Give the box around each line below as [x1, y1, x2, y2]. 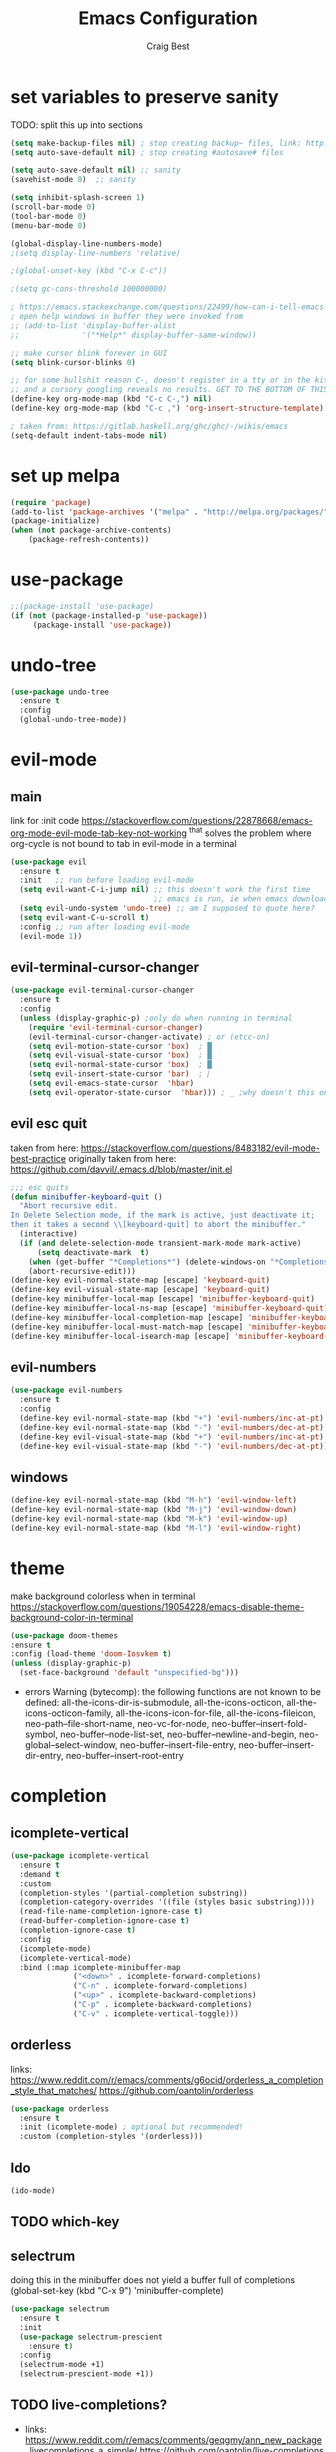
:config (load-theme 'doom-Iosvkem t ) [10, 1649, 172, 1659]
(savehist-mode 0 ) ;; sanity [10, 175, 137, 185]
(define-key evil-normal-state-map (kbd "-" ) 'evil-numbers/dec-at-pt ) [19, 1422, 325, 1432]
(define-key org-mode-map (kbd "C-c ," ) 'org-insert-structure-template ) [10, 403, 325, 414]
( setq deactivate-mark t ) [36, 1247, 150, 1257]
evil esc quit [10, 1115, 88, 1132]
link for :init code [10, 815, 80, 826]
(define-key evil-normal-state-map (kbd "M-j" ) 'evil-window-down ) [10, 1505, 298, 1515]
